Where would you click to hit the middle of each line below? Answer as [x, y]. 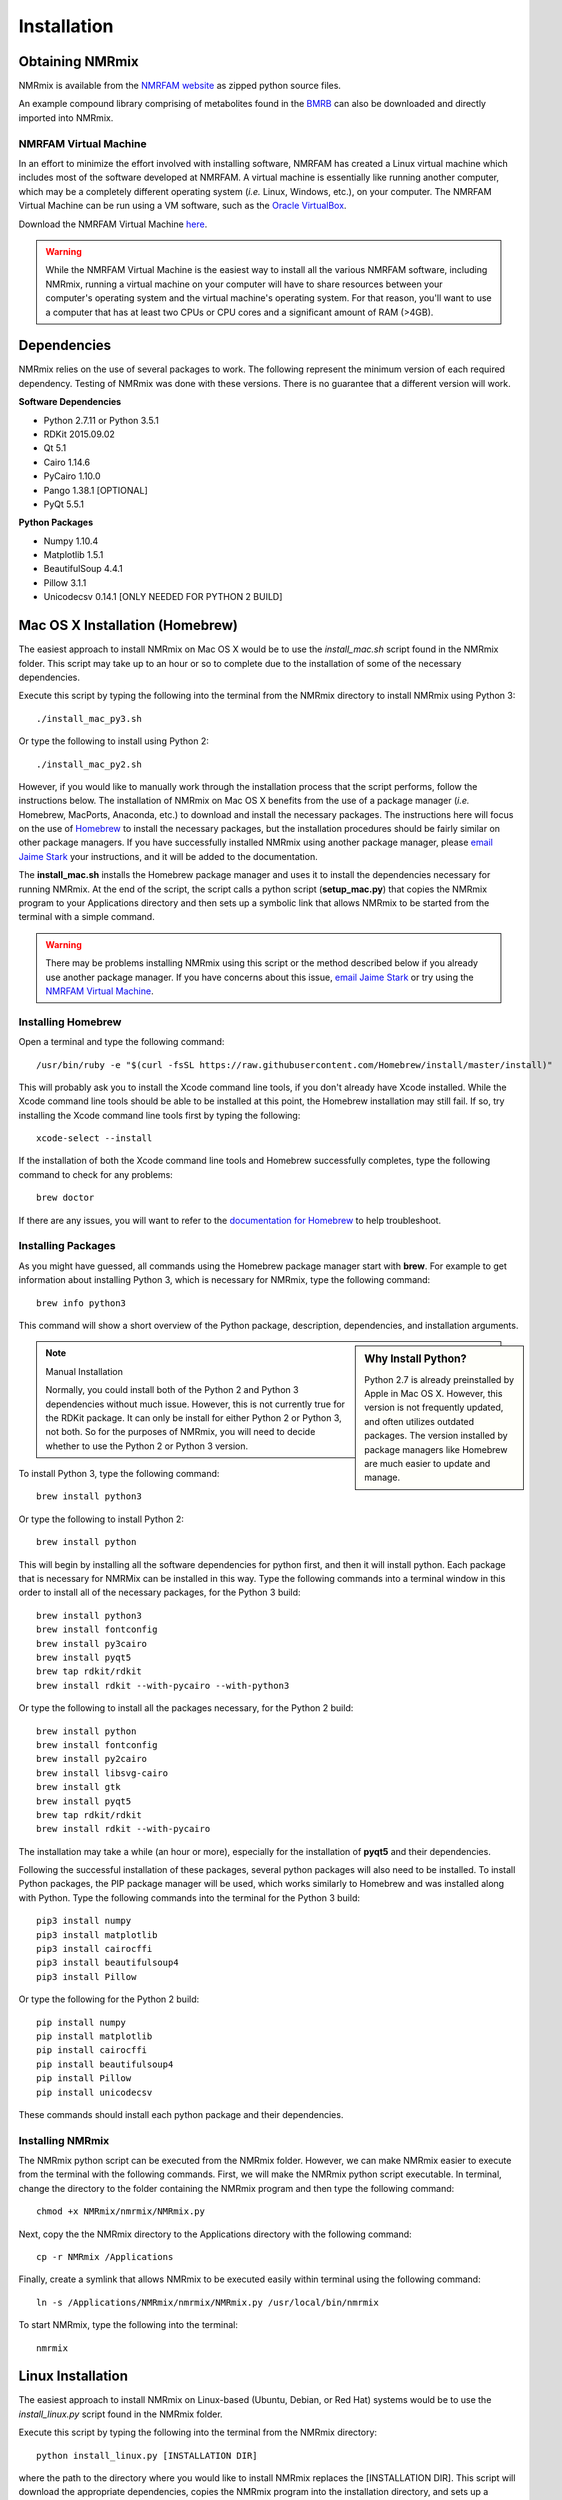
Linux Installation [73, 2376]
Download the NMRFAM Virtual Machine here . [113, 224]
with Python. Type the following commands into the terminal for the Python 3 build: [189, 1897]
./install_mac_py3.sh [89, 718]
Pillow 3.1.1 [65, 582]
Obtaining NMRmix [78, 61]
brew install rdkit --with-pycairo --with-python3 [163, 1685]
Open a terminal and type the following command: [121, 1042]
